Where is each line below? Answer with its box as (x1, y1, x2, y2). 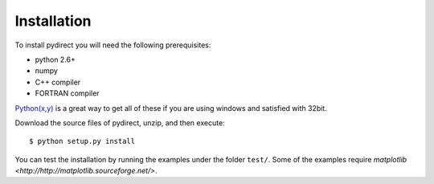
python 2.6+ (35, 55, 76, 64)
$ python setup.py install (29, 137, 136, 146)
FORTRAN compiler (35, 88, 100, 98)
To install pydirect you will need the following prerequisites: (14, 40, 211, 50)
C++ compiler (35, 77, 81, 87)
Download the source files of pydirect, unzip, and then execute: (14, 117, 225, 128)
